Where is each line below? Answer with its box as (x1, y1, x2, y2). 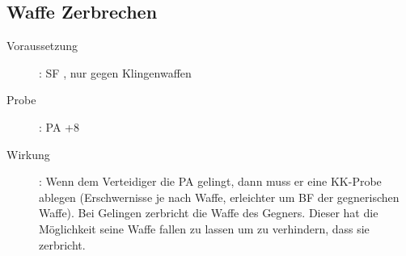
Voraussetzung (6, 37, 78, 54)
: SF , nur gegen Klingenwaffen (39, 64, 192, 81)
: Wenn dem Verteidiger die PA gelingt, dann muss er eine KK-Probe (39, 173, 382, 190)
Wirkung (6, 145, 50, 162)
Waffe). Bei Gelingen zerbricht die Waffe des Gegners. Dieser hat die (39, 204, 379, 221)
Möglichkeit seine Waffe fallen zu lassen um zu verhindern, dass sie (39, 220, 370, 237)
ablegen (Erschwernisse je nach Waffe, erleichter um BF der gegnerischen (39, 188, 400, 205)
